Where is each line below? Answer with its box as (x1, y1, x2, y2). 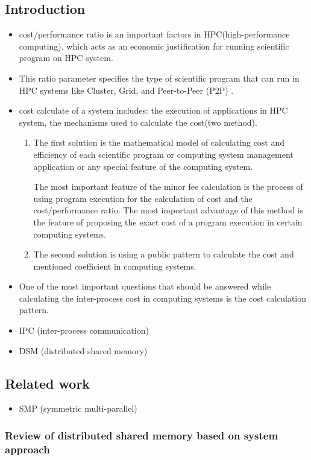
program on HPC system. (19, 51, 113, 64)
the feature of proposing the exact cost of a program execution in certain (33, 215, 303, 228)
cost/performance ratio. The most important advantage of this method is (33, 204, 304, 216)
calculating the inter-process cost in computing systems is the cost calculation (19, 291, 307, 304)
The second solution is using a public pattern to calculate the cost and (33, 248, 294, 261)
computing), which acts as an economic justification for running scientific (19, 39, 289, 52)
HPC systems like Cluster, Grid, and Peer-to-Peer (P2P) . (19, 83, 234, 96)
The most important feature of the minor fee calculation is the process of (33, 180, 303, 193)
